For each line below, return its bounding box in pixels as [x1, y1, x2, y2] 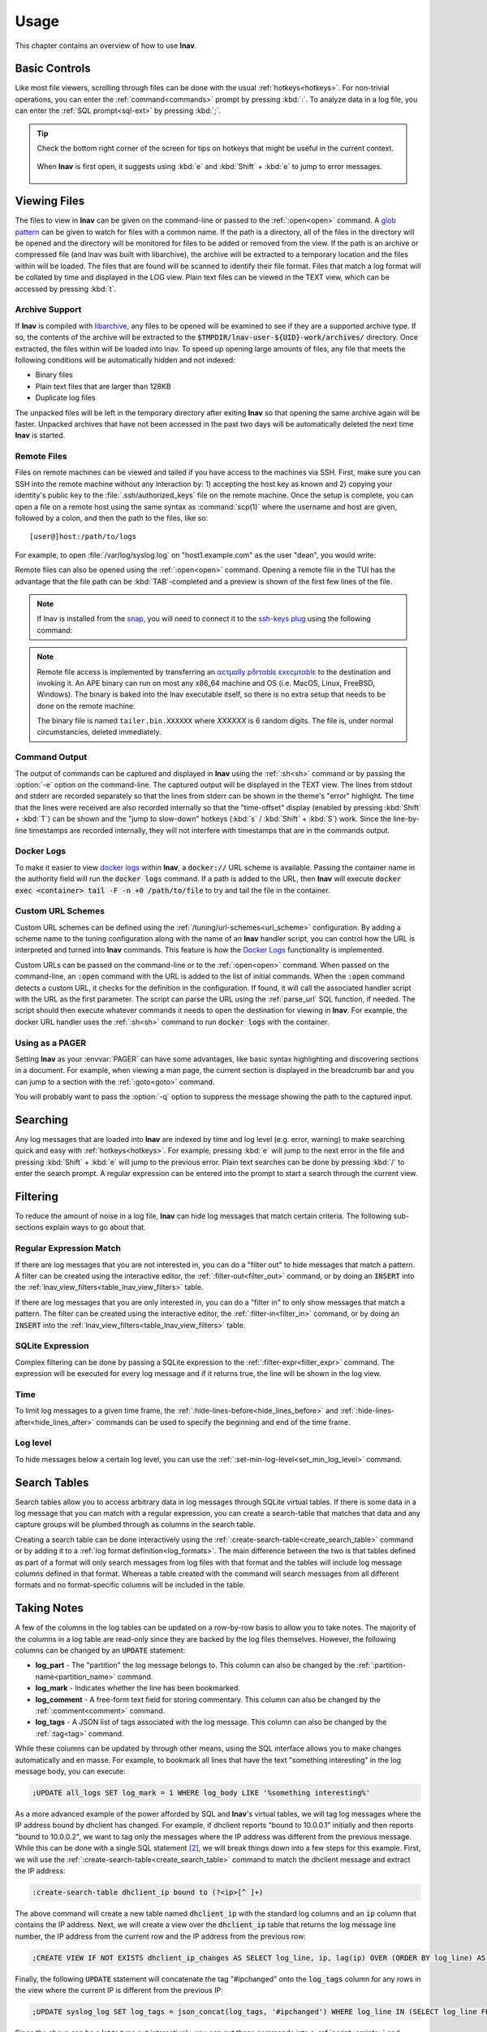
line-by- [393, 814, 420, 824]
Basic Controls [15, 62, 91, 76]
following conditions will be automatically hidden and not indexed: [15, 354, 235, 365]
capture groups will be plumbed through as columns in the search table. [15, 1520, 256, 1530]
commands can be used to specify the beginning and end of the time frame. [96, 1417, 351, 1426]
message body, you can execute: [15, 1766, 126, 1776]
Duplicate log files [35, 393, 97, 402]
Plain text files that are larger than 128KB [35, 381, 171, 391]
